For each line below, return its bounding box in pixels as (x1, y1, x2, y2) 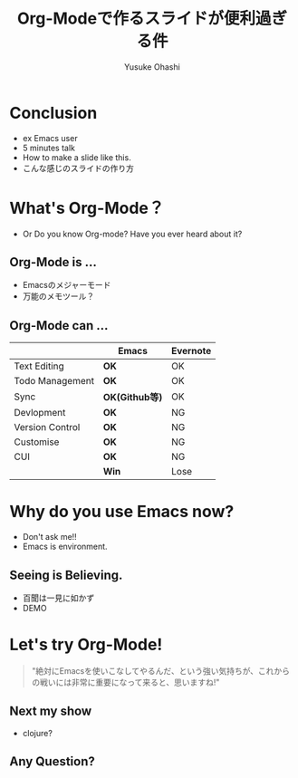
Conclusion (9, 102, 98, 123)
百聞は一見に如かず (22, 592, 95, 603)
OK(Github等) (102, 391, 163, 404)
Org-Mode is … (9, 255, 97, 270)
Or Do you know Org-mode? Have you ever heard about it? (22, 228, 243, 239)
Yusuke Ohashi (123, 61, 181, 72)
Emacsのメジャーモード (22, 280, 111, 291)
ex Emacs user (22, 132, 79, 143)
